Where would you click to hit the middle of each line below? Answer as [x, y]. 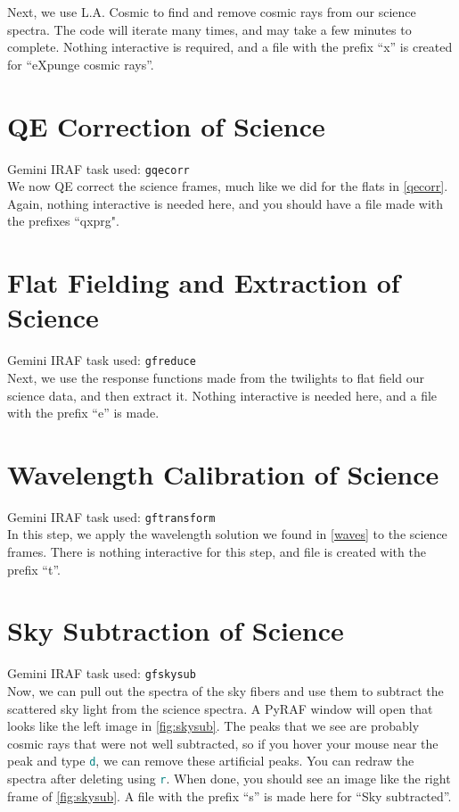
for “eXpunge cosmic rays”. [81, 64]
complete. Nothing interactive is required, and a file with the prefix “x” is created [230, 47]
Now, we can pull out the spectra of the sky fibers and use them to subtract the [225, 691]
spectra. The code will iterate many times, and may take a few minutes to [209, 29]
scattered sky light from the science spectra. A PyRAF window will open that [220, 708]
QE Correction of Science [166, 125]
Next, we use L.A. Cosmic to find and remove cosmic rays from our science [212, 12]
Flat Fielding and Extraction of [204, 282]
